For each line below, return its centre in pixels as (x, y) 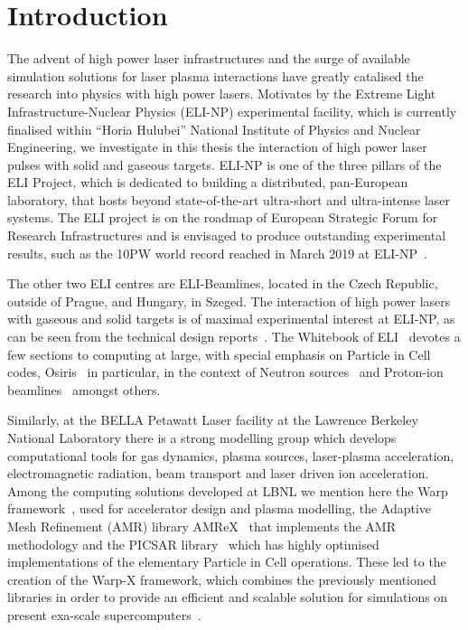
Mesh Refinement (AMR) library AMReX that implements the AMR (201, 526)
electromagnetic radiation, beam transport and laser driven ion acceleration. (218, 473)
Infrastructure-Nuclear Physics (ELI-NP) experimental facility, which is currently (232, 111)
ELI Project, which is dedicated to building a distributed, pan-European (208, 182)
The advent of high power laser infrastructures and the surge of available (209, 58)
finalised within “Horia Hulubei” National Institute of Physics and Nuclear (214, 129)
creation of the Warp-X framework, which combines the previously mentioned (222, 579)
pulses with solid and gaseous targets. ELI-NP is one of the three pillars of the (225, 164)
